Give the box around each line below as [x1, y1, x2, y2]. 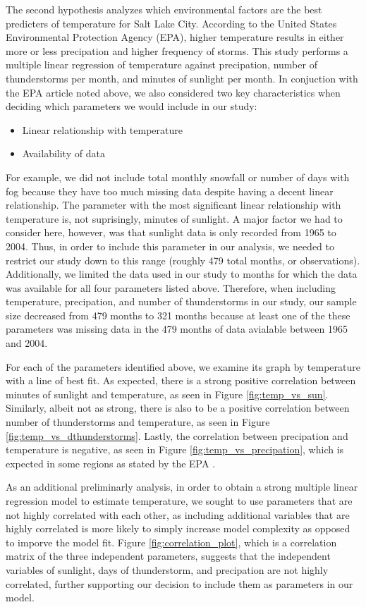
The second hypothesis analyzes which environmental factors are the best [6, 2, 322, 16]
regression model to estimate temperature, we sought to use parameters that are [6, 493, 353, 508]
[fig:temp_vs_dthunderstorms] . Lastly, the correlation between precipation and [6, 428, 348, 443]
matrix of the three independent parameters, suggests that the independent [6, 548, 331, 563]
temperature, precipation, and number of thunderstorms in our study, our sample [6, 294, 357, 309]
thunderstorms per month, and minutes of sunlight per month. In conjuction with [6, 70, 358, 85]
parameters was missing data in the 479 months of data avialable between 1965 [6, 321, 348, 336]
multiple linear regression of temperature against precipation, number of [6, 57, 317, 72]
